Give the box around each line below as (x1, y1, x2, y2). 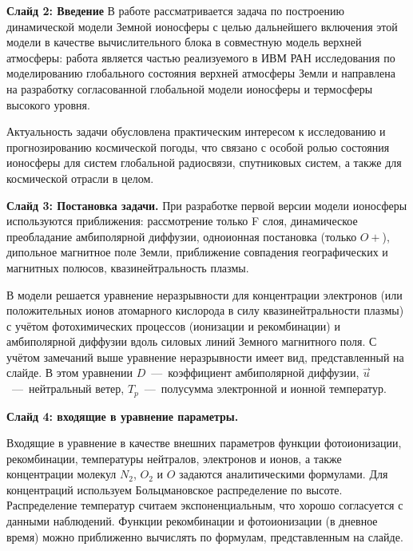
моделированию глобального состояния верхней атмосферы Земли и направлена (6, 65, 395, 81)
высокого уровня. (6, 96, 90, 113)
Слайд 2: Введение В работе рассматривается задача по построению (6, 2, 345, 18)
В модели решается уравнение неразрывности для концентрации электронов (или (6, 286, 403, 303)
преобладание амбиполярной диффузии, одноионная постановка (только (6, 228, 357, 244)
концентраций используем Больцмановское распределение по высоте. (6, 481, 343, 497)
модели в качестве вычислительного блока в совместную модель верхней (6, 34, 362, 50)
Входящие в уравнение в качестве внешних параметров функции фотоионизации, (6, 434, 402, 451)
